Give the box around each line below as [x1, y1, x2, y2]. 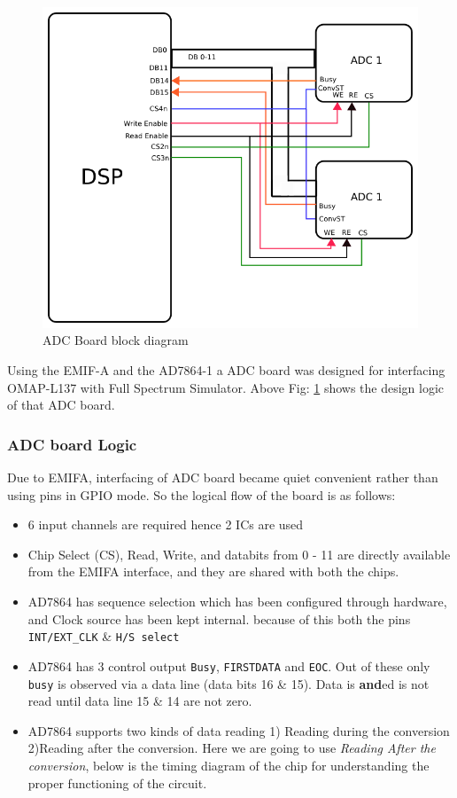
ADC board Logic [7, 433, 137, 455]
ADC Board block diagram [43, 331, 189, 349]
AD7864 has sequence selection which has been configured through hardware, [27, 592, 447, 611]
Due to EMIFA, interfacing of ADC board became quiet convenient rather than [7, 468, 438, 487]
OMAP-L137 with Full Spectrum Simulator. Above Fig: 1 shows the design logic [7, 378, 445, 396]
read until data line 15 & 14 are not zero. [27, 692, 252, 710]
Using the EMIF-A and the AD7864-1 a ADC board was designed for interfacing [7, 361, 445, 379]
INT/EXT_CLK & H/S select [27, 627, 180, 645]
